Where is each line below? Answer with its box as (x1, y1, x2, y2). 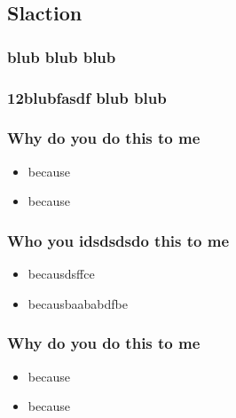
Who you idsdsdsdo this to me (7, 229, 230, 251)
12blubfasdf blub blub (7, 86, 167, 108)
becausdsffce (28, 264, 95, 283)
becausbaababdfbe (28, 294, 128, 312)
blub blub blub (7, 45, 116, 67)
